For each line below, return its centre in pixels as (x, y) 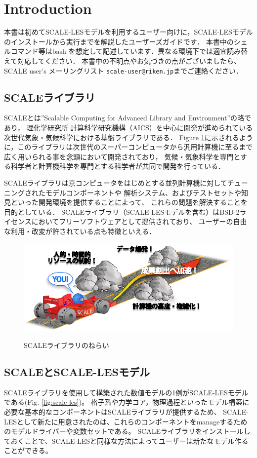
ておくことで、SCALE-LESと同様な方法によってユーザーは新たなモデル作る (126, 440)
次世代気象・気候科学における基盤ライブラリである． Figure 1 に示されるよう (128, 137)
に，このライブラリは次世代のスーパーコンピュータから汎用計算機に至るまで (128, 147)
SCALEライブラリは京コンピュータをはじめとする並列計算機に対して (116, 182)
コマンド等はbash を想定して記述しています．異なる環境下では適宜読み (126, 51)
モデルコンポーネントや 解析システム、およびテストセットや (143, 192)
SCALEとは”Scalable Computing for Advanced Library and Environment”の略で (128, 118)
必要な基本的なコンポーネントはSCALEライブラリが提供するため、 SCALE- (126, 412)
